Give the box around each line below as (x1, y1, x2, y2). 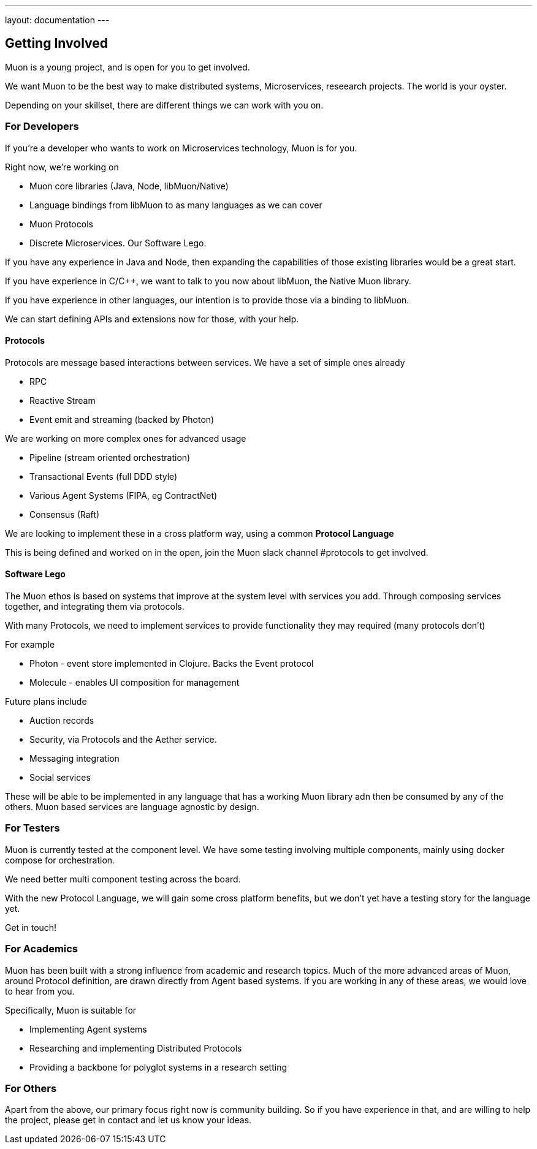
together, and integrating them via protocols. (5, 601, 185, 612)
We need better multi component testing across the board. (5, 873, 241, 884)
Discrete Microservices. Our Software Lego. (29, 237, 207, 248)
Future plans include (5, 696, 87, 707)
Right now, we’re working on (5, 161, 119, 172)
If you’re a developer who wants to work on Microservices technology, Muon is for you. (5, 142, 357, 153)
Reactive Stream (29, 395, 96, 406)
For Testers (5, 822, 60, 835)
